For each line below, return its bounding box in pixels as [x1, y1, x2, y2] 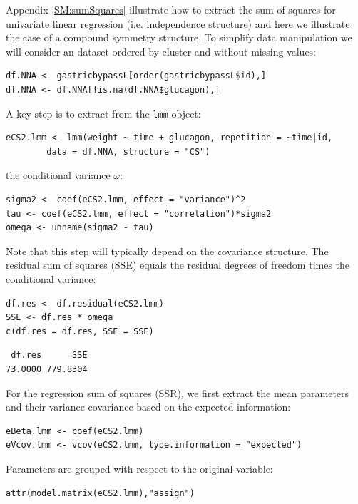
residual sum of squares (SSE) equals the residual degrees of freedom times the [6, 257, 350, 272]
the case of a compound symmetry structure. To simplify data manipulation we [6, 30, 352, 45]
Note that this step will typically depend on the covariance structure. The [6, 243, 329, 258]
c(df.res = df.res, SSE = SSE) [6, 326, 154, 336]
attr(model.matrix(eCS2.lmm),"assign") [6, 488, 195, 498]
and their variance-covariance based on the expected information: [6, 399, 291, 414]
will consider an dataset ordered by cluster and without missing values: [6, 43, 317, 58]
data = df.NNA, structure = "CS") [46, 146, 210, 157]
